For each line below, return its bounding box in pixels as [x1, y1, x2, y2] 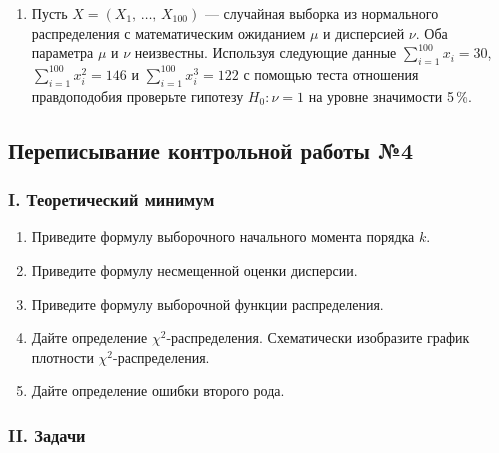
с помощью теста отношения [243, 63, 419, 84]
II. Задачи [8, 422, 86, 447]
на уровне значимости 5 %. [308, 85, 472, 106]
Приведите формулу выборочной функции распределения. [31, 293, 384, 314]
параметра [31, 42, 94, 63]
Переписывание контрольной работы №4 [8, 134, 414, 165]
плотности [31, 346, 94, 367]
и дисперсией [323, 22, 405, 43]
